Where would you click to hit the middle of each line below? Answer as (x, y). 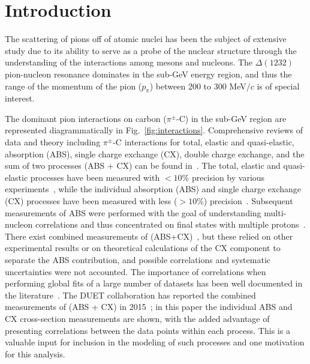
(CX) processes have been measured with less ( (91, 201)
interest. (20, 98)
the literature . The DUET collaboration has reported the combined (130, 295)
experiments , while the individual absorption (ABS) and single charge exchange (153, 189)
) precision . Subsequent (248, 201)
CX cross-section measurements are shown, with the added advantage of (137, 318)
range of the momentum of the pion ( (73, 86)
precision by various (228, 177)
